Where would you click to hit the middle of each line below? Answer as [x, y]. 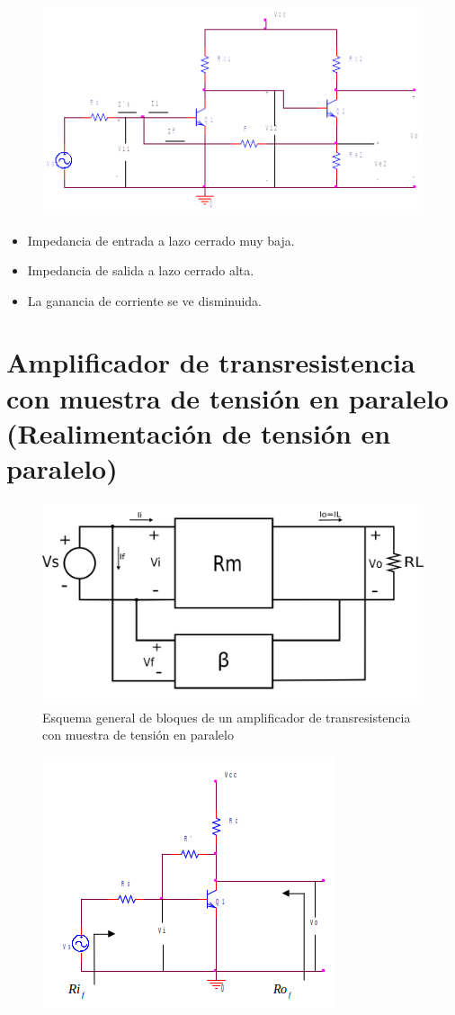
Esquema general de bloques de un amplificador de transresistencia [227, 717]
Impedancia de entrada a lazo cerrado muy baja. [161, 240]
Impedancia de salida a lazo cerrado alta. [141, 270]
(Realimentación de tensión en [199, 432]
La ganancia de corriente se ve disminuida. [144, 300]
